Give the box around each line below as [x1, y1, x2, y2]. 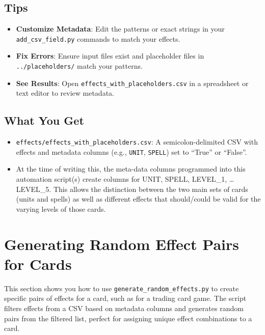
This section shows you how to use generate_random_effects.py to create [4, 283, 239, 293]
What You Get [4, 113, 84, 128]
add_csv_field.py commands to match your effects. [16, 33, 180, 44]
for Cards [4, 253, 72, 274]
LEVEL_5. [16, 183, 51, 194]
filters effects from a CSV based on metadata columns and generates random [4, 303, 244, 313]
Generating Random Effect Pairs [4, 233, 239, 254]
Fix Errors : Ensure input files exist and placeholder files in [16, 50, 204, 61]
